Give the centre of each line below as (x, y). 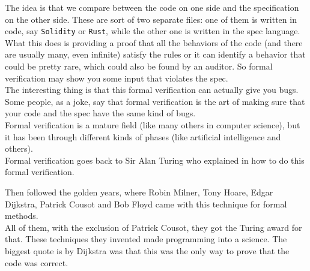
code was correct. (37, 262)
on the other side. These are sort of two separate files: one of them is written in (151, 19)
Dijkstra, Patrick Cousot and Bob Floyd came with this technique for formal (146, 204)
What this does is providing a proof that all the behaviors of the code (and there (154, 42)
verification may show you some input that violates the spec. (117, 78)
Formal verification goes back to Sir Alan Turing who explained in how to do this (155, 160)
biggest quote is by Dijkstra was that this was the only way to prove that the (147, 250)
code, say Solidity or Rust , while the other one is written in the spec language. (153, 31)
